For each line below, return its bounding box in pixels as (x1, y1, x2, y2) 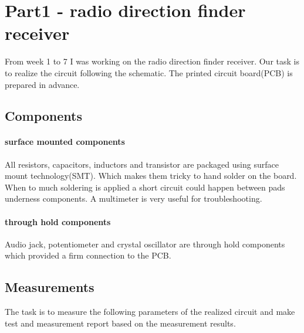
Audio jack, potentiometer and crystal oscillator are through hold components (5, 237, 285, 250)
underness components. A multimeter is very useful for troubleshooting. (5, 192, 262, 205)
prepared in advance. (5, 78, 80, 90)
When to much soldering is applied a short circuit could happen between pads (5, 181, 285, 193)
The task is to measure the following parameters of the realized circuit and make (5, 305, 295, 318)
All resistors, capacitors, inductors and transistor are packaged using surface (5, 158, 279, 170)
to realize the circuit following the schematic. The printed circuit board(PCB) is (5, 66, 293, 79)
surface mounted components (5, 135, 125, 148)
